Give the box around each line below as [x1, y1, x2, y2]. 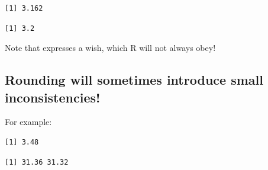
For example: [5, 116, 52, 128]
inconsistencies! [5, 88, 101, 106]
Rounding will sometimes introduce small [5, 70, 263, 89]
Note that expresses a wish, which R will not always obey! [5, 41, 216, 54]
